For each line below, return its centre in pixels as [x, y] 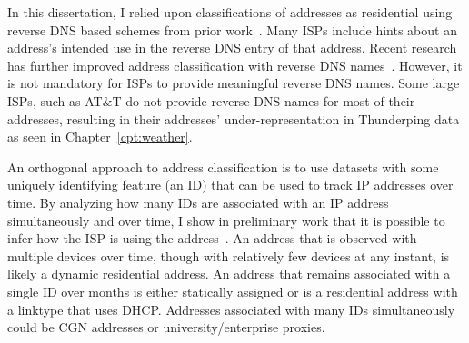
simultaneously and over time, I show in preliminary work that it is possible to [226, 220]
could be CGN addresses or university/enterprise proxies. [166, 327]
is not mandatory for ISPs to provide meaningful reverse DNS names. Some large [234, 83]
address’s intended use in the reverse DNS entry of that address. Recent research [232, 48]
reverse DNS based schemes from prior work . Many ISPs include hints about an [232, 29]
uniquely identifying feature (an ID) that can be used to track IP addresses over [230, 185]
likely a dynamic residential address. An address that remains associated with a [229, 274]
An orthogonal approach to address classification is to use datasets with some [223, 167]
